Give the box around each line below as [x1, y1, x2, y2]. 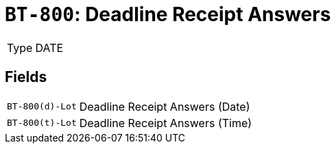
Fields [5, 68, 47, 86]
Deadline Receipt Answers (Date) [79, 99, 250, 113]
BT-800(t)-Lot [7, 118, 77, 128]
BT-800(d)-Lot [7, 101, 77, 112]
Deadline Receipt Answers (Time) [79, 116, 252, 130]
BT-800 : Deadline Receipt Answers [5, 3, 331, 26]
